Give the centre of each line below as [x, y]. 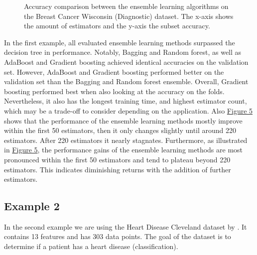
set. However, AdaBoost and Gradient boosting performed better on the [114, 71]
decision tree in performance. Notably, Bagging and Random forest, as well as [123, 52]
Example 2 [32, 206]
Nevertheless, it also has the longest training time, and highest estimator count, [126, 101]
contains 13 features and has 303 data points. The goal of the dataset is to [118, 236]
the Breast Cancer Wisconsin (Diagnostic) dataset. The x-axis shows [129, 16]
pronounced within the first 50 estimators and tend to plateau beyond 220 [117, 159]
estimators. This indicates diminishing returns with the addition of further [118, 169]
